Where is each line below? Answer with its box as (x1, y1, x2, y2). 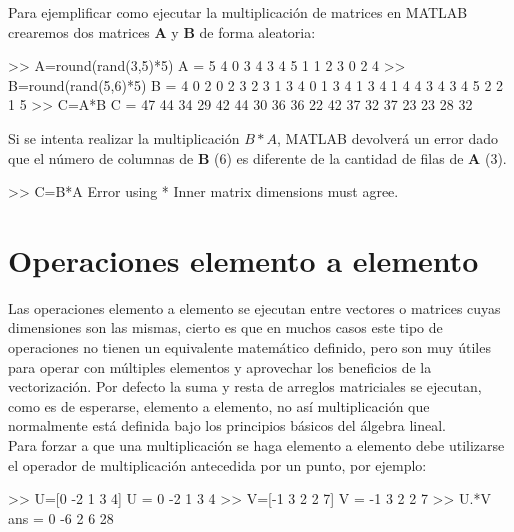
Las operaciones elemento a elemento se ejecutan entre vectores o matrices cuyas (8, 297, 501, 318)
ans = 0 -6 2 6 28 (8, 507, 114, 528)
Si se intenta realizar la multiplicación (8, 127, 240, 148)
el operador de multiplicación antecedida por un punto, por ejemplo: (8, 454, 427, 475)
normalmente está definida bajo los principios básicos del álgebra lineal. (8, 415, 447, 436)
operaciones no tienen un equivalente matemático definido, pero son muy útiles (8, 337, 491, 358)
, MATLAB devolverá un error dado (277, 127, 499, 148)
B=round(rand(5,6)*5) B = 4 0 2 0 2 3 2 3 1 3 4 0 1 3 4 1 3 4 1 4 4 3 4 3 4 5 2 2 (8, 74, 504, 95)
